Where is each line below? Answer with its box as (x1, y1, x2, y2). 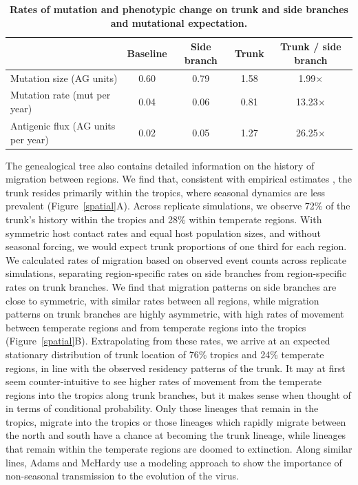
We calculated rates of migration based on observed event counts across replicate (6, 252, 346, 267)
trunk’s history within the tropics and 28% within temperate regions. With (6, 211, 322, 226)
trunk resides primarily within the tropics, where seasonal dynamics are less (6, 185, 326, 199)
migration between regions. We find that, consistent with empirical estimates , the (6, 172, 352, 186)
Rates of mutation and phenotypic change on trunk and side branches (10, 2, 348, 16)
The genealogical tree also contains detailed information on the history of (6, 158, 315, 172)
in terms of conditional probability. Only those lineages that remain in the (6, 401, 319, 415)
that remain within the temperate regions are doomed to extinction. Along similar (6, 442, 352, 456)
